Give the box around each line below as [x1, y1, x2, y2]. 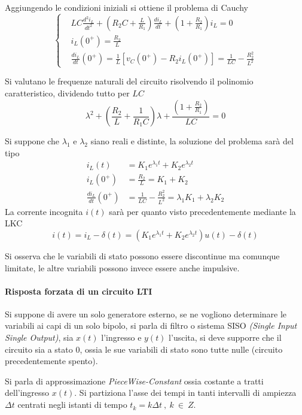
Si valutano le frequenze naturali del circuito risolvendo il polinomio [5, 75, 254, 87]
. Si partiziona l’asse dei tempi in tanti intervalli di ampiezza [74, 386, 297, 399]
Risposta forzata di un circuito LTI [5, 284, 152, 297]
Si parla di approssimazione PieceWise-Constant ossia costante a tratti [5, 374, 264, 387]
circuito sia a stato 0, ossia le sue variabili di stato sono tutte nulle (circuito [5, 343, 283, 355]
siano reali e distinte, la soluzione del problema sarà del [90, 135, 294, 147]
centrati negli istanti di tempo [17, 398, 127, 411]
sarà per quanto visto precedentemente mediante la [109, 205, 296, 217]
